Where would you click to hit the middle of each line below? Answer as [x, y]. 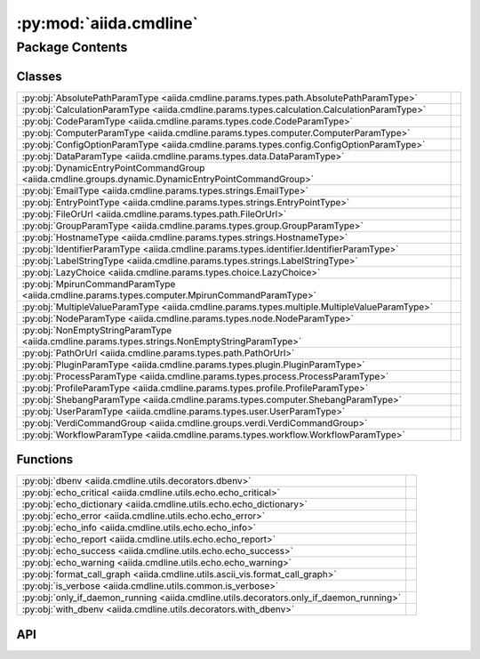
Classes [39, 76]
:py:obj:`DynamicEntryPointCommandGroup [113, 167]
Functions [45, 459]
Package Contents [72, 47]
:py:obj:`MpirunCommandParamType [99, 284]
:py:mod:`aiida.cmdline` [108, 23]
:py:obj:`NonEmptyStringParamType [97, 330]
